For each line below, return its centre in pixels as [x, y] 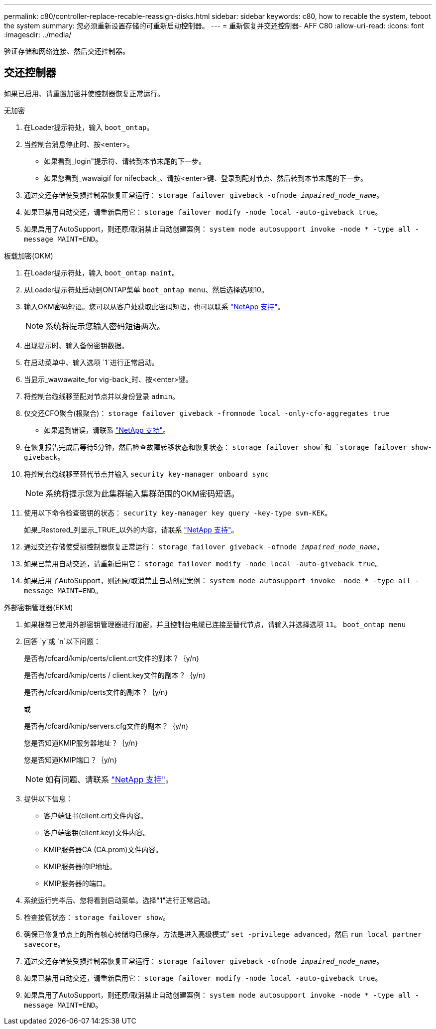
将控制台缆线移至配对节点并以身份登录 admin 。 [102, 396]
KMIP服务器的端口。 [77, 883]
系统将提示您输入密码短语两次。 [105, 326]
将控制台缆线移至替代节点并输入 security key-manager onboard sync [147, 474]
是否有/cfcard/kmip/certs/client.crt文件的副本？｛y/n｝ [112, 658]
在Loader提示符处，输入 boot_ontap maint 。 [102, 272]
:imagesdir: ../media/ [38, 35]
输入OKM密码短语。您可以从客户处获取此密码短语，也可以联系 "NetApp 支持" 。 [154, 306]
